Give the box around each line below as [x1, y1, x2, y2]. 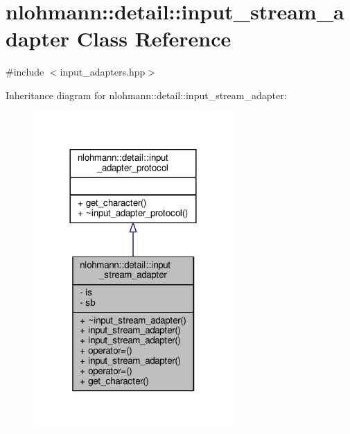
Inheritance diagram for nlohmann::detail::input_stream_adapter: [6, 87, 287, 102]
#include [6, 64, 44, 79]
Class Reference [76, 24, 231, 53]
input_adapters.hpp [60, 64, 146, 79]
